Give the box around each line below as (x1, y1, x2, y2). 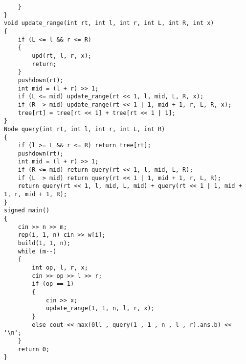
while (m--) (18, 248, 57, 255)
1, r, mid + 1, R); (4, 191, 67, 198)
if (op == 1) (32, 280, 74, 288)
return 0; (18, 345, 50, 353)
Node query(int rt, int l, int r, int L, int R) (4, 125, 165, 133)
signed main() (4, 207, 50, 214)
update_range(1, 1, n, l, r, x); (45, 305, 155, 312)
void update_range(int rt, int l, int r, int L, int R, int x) (4, 20, 214, 27)
